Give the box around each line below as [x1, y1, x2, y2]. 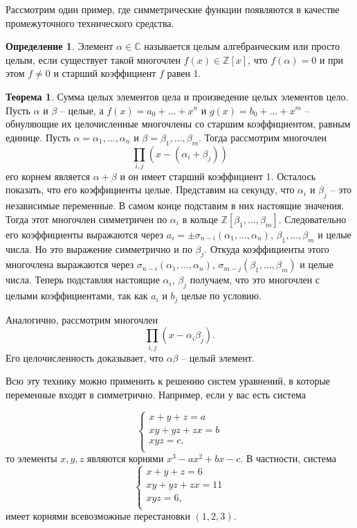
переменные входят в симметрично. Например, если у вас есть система [6, 387, 306, 401]
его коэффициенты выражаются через [6, 227, 164, 241]
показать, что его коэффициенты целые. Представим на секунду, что [6, 182, 295, 197]
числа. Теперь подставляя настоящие [6, 272, 160, 287]
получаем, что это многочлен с [190, 272, 320, 287]
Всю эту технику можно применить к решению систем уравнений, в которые [6, 373, 331, 388]
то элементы [6, 451, 57, 466]
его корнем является [6, 168, 91, 183]
